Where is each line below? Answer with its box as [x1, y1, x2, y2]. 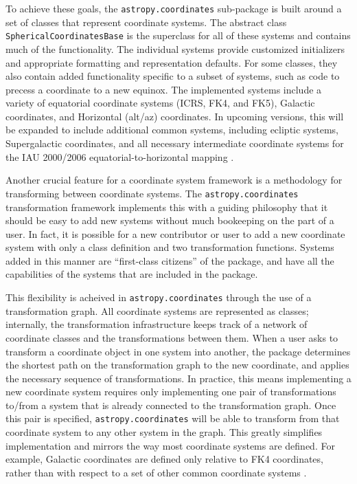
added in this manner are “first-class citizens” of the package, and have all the [5, 253, 334, 267]
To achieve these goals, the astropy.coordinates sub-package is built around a [5, 1, 342, 15]
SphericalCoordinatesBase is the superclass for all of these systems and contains [5, 28, 351, 43]
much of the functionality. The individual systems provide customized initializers [5, 41, 345, 56]
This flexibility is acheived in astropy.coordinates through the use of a [5, 290, 312, 305]
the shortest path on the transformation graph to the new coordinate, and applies [5, 357, 349, 372]
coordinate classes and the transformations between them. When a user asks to [5, 330, 338, 344]
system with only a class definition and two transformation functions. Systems [5, 240, 334, 254]
